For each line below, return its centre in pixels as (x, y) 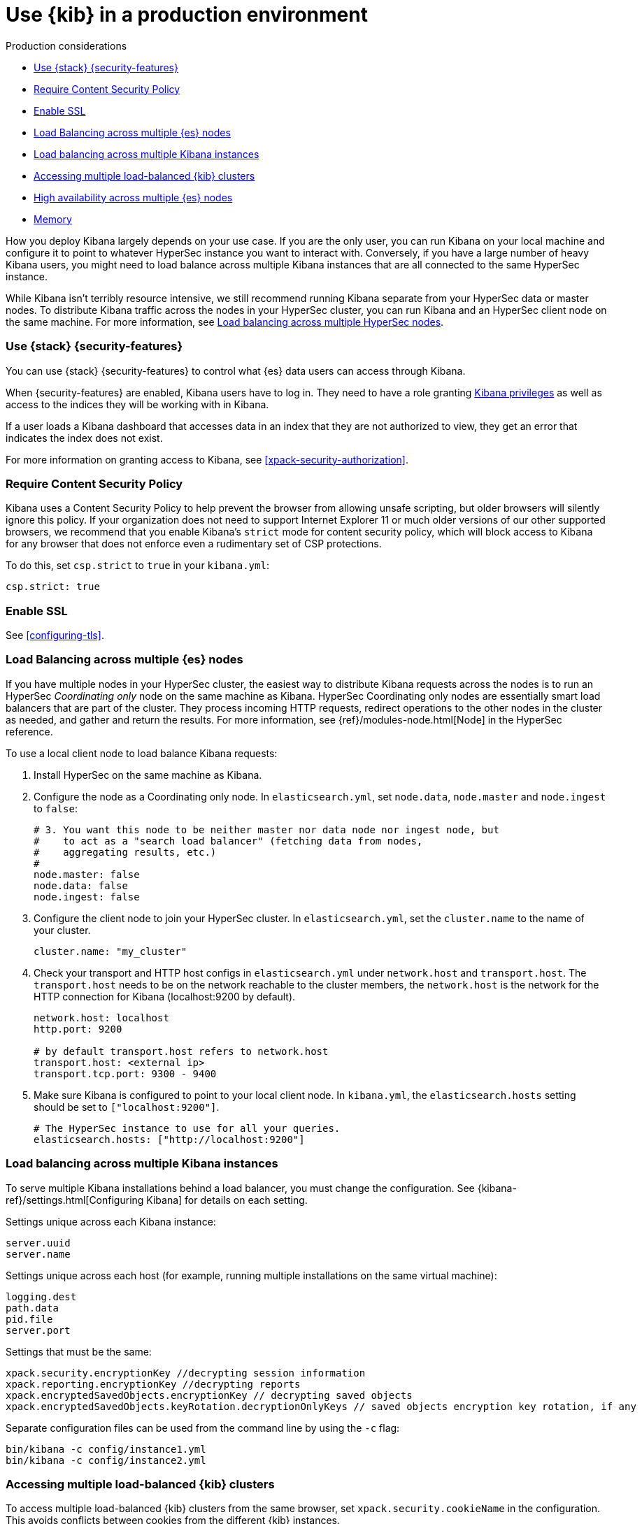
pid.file (29, 1319)
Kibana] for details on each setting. (227, 1200)
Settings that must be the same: (79, 1351)
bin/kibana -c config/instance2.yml (106, 1460)
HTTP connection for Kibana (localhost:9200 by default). (165, 996)
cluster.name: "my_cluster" (110, 951)
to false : (56, 808)
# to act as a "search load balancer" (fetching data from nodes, (228, 841)
